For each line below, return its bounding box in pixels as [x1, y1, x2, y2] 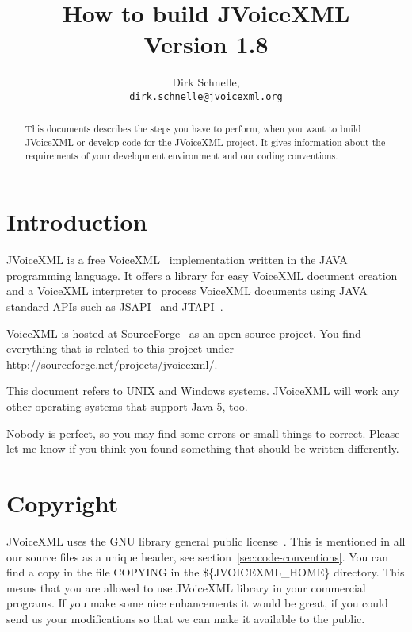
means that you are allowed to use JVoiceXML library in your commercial [6, 579, 366, 596]
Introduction [6, 205, 147, 238]
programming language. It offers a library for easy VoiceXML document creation [6, 266, 398, 283]
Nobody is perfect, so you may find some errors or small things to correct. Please [6, 424, 400, 441]
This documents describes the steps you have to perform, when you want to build [25, 122, 361, 136]
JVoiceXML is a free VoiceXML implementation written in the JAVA [6, 251, 348, 268]
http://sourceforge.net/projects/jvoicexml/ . [6, 355, 218, 372]
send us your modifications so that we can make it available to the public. [6, 610, 365, 626]
